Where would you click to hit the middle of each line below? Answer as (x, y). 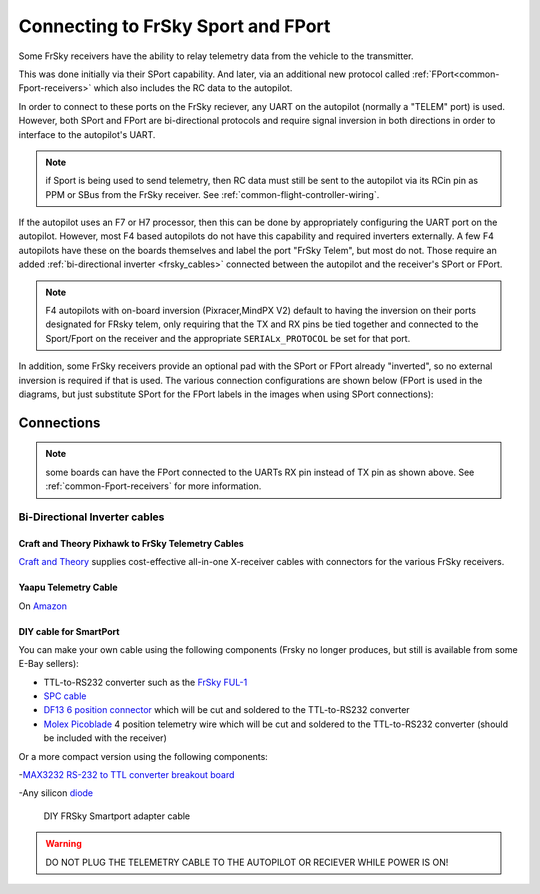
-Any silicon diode (56, 793)
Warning (63, 844)
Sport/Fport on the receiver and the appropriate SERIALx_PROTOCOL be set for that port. (228, 338)
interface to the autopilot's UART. (87, 134)
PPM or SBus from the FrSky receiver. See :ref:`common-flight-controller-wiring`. (212, 194)
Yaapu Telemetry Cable (68, 587)
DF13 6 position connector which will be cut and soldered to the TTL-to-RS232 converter (226, 710)
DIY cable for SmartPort (69, 631)
